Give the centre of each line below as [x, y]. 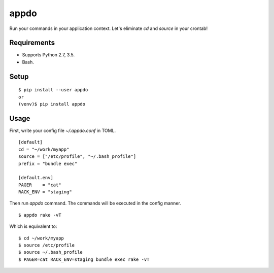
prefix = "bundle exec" [48, 163]
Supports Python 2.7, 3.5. [48, 55]
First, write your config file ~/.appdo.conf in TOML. [63, 130]
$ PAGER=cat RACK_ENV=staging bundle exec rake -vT [84, 259]
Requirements [32, 43]
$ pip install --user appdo [53, 90]
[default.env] [36, 178]
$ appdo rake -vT [40, 215]
